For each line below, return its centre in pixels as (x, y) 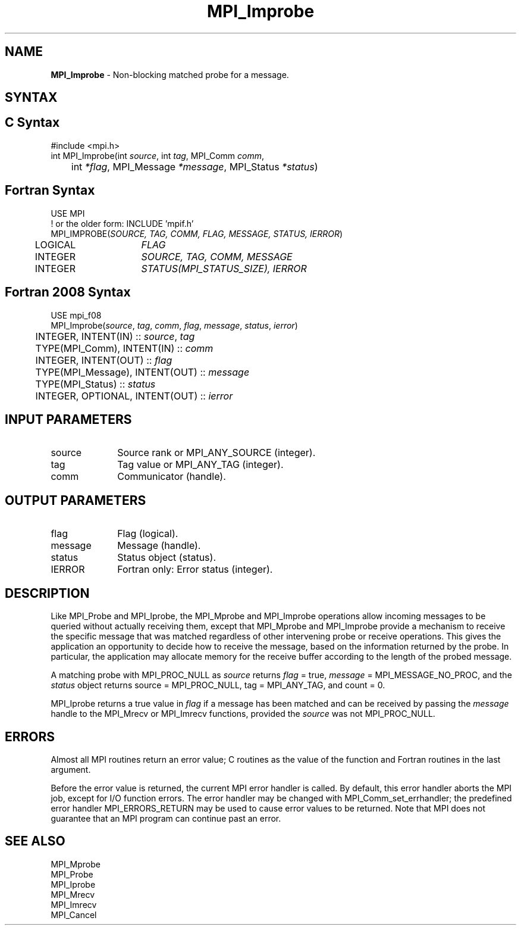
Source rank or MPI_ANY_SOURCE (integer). (216, 453)
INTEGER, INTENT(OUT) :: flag (104, 360)
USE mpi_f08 (76, 315)
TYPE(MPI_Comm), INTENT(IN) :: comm (124, 348)
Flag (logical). (148, 534)
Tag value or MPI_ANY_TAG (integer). (200, 465)
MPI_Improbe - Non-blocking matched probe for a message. (170, 74)
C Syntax (32, 123)
